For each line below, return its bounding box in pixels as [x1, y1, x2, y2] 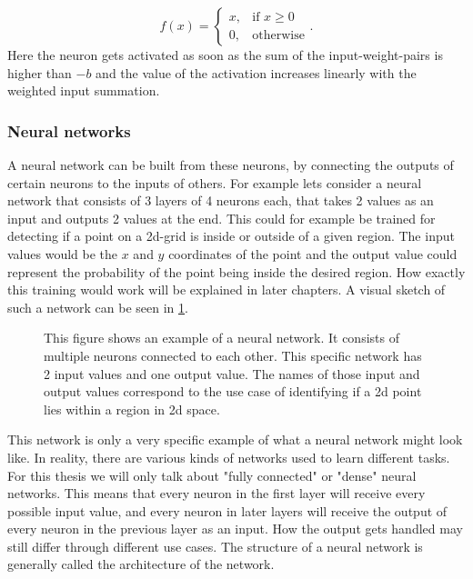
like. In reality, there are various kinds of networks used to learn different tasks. [7, 447, 450, 466]
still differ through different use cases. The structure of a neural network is [7, 536, 423, 555]
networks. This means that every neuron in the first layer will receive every [7, 484, 426, 503]
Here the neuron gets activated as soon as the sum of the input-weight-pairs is [7, 45, 443, 64]
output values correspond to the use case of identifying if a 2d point [44, 382, 422, 401]
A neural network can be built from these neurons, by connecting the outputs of [7, 155, 454, 174]
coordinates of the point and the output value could [168, 244, 458, 263]
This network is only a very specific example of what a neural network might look [7, 430, 463, 449]
